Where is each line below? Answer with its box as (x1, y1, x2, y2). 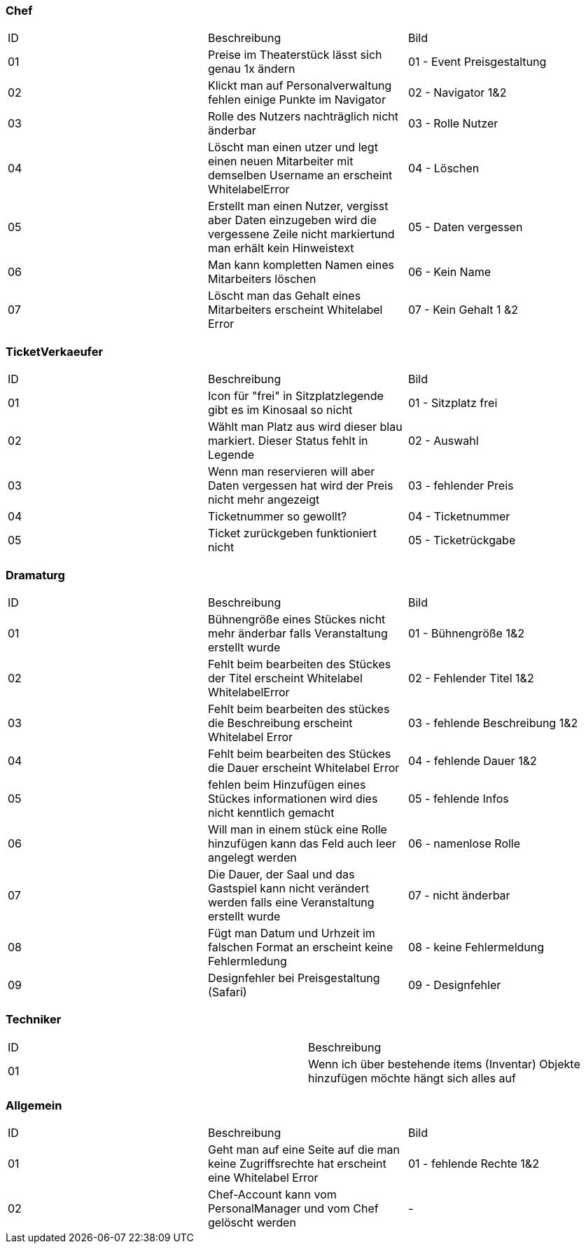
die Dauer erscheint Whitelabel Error (207, 760, 400, 775)
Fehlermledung (207, 953, 287, 968)
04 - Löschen (407, 161, 480, 176)
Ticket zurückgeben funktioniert (207, 526, 377, 541)
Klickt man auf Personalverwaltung (207, 78, 392, 93)
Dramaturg (6, 567, 65, 582)
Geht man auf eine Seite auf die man (207, 1143, 400, 1157)
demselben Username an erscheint (207, 168, 393, 183)
